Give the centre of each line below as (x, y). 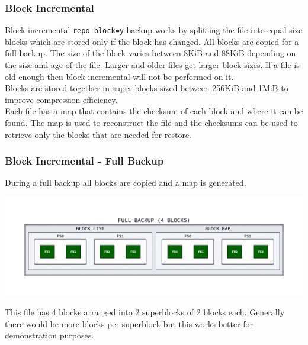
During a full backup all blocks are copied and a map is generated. (126, 183)
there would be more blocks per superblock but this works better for (129, 323)
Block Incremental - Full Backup (84, 161)
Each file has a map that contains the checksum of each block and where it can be (154, 111)
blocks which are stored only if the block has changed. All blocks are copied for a (152, 41)
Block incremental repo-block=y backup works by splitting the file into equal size (154, 30)
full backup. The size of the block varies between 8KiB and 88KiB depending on (150, 53)
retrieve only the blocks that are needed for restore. (98, 134)
